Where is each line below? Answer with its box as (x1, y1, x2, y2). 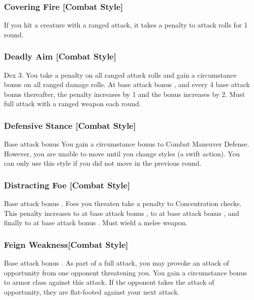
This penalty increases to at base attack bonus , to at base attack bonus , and (4, 208, 239, 218)
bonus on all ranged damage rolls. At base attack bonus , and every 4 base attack (4, 79, 250, 90)
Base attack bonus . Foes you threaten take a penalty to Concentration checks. (4, 198, 242, 209)
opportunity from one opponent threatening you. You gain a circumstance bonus (4, 267, 247, 277)
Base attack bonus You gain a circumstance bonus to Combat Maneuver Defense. (4, 139, 250, 149)
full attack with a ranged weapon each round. (4, 98, 141, 109)
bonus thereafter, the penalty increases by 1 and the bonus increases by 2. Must (4, 89, 245, 99)
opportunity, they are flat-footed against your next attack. (4, 287, 180, 297)
